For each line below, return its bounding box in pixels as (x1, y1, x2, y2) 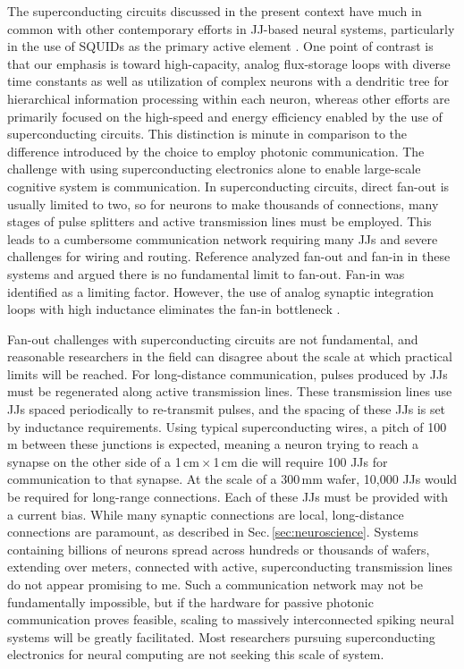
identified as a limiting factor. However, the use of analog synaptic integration (7, 282, 434, 301)
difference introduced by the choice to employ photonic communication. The (7, 141, 425, 160)
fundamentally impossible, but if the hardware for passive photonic (7, 592, 374, 611)
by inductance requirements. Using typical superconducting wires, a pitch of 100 (7, 417, 447, 436)
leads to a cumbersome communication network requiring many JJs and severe (7, 229, 438, 248)
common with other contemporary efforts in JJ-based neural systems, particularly (7, 19, 455, 38)
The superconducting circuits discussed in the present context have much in (7, 2, 422, 20)
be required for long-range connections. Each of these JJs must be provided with (7, 487, 449, 506)
